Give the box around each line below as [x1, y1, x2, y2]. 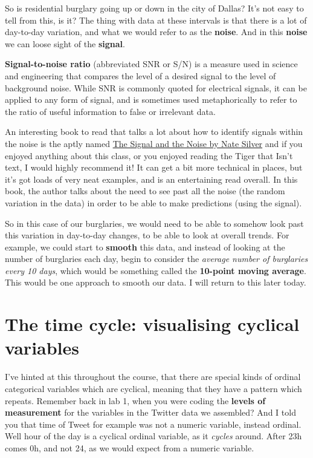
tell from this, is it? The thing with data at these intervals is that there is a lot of [5, 13, 307, 26]
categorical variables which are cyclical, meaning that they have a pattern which [5, 382, 302, 394]
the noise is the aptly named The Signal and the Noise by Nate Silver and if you [5, 137, 303, 149]
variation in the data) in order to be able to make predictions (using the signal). [5, 196, 302, 209]
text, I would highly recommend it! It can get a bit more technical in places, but [5, 161, 303, 174]
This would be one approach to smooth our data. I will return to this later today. [5, 276, 306, 289]
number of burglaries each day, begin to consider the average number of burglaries [5, 252, 308, 265]
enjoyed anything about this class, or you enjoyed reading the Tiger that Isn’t [5, 149, 293, 162]
